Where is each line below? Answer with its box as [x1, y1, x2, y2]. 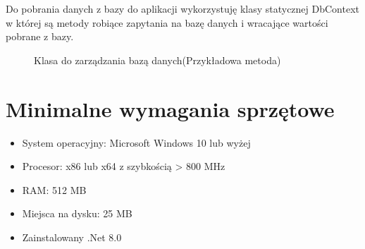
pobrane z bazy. [6, 29, 74, 44]
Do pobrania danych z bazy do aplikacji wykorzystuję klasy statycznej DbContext [6, 1, 359, 16]
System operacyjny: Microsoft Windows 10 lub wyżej [22, 135, 251, 150]
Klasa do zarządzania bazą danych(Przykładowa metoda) [34, 52, 281, 67]
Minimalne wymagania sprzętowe [6, 94, 335, 123]
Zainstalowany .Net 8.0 [22, 229, 122, 244]
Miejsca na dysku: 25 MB [22, 206, 132, 221]
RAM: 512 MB [22, 182, 87, 197]
